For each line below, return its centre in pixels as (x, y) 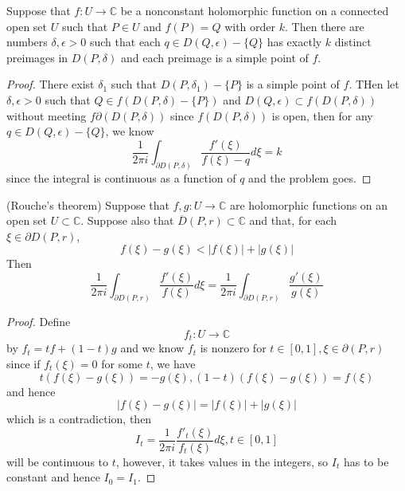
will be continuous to (58, 461)
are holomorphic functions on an (309, 204)
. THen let (374, 84)
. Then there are (324, 26)
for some (122, 364)
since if (23, 364)
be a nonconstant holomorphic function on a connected (255, 10)
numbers (27, 42)
